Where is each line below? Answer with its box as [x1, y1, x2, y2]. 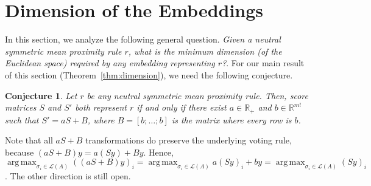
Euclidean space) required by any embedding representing [5, 57, 215, 69]
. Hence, [143, 145, 174, 158]
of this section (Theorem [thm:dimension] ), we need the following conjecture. [5, 68, 293, 81]
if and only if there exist [136, 101, 227, 114]
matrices [5, 101, 37, 114]
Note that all [5, 134, 53, 146]
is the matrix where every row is [171, 113, 292, 126]
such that [5, 113, 39, 126]
